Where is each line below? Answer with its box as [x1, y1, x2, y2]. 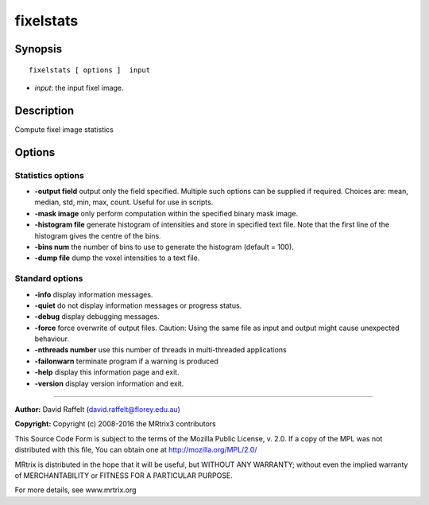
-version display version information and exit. [34, 379, 184, 388]
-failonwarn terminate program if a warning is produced [34, 356, 218, 366]
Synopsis [14, 42, 63, 56]
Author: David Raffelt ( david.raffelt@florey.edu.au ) [14, 405, 180, 414]
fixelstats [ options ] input [29, 65, 151, 75]
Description [14, 103, 75, 117]
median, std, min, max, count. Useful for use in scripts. [34, 197, 214, 207]
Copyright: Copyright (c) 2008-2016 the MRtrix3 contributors [14, 419, 216, 429]
